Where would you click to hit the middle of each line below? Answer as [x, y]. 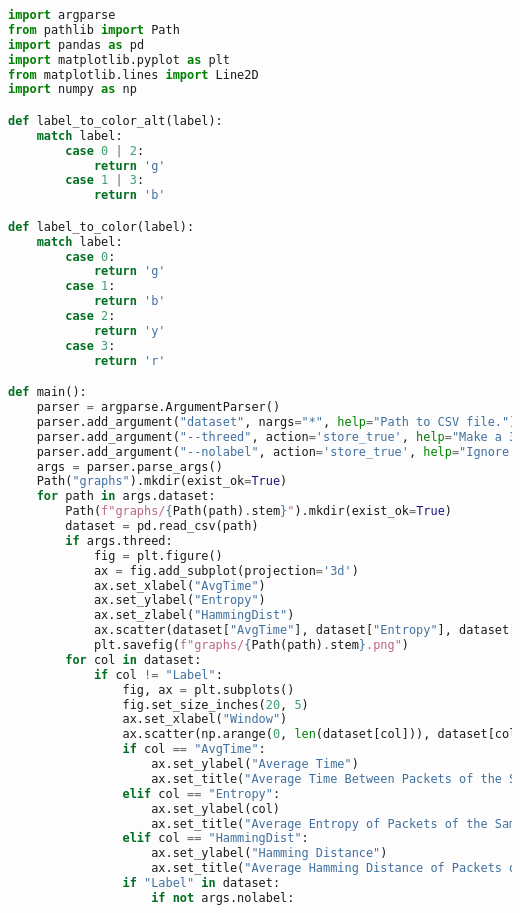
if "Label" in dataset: [201, 883]
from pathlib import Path [94, 29]
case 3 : [90, 345]
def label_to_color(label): [101, 226]
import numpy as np [72, 89]
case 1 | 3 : [105, 180]
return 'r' [129, 360]
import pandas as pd [76, 44]
